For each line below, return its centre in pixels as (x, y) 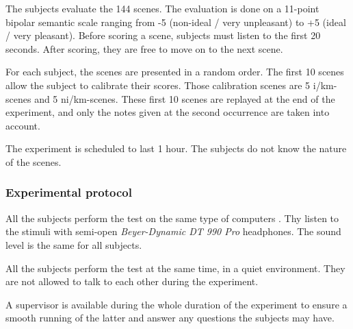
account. (23, 125)
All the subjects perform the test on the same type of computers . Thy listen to (172, 218)
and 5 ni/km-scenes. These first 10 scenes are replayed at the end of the (185, 98)
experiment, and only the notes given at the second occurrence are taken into (168, 112)
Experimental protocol (69, 192)
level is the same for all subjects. (74, 244)
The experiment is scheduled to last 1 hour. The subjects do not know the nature (176, 148)
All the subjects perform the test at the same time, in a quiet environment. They (175, 268)
